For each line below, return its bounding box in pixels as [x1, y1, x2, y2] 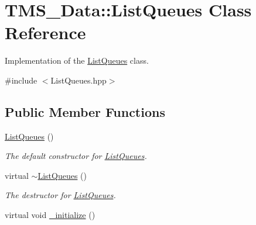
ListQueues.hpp [50, 74, 107, 86]
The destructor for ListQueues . [5, 189, 116, 201]
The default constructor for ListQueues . [5, 150, 147, 162]
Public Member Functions [5, 102, 165, 120]
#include [5, 74, 37, 86]
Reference [5, 20, 86, 44]
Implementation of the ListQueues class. [5, 54, 149, 67]
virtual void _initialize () [5, 209, 95, 221]
